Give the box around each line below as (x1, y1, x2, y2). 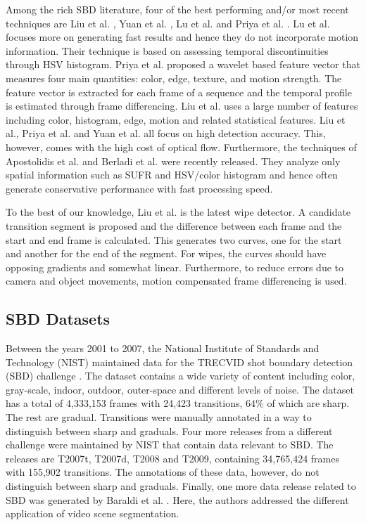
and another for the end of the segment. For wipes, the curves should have (6, 246, 327, 261)
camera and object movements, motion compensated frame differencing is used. (6, 273, 347, 288)
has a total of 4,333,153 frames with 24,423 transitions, (6, 396, 243, 410)
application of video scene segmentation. (6, 506, 179, 521)
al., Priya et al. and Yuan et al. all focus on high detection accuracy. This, (6, 126, 326, 141)
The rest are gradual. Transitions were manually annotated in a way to (6, 410, 312, 424)
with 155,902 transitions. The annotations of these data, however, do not (6, 465, 320, 479)
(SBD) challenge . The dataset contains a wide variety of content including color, (6, 368, 355, 383)
